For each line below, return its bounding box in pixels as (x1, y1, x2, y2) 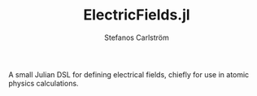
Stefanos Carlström (104, 33, 169, 42)
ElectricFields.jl (83, 6, 190, 24)
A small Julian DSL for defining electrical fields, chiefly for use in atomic (8, 69, 250, 79)
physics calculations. (8, 78, 79, 88)
